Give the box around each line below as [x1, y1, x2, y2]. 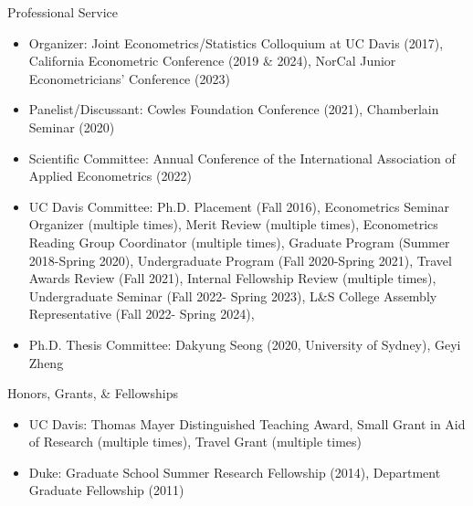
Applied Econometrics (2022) [28, 166, 192, 185]
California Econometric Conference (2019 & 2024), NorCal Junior [28, 51, 396, 70]
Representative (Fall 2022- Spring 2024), [28, 304, 255, 323]
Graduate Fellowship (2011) [28, 480, 184, 500]
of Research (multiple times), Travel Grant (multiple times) [28, 432, 363, 451]
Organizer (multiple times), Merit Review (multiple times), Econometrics [28, 215, 438, 234]
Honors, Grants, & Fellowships [7, 384, 178, 403]
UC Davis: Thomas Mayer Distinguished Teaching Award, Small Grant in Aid [28, 414, 466, 433]
